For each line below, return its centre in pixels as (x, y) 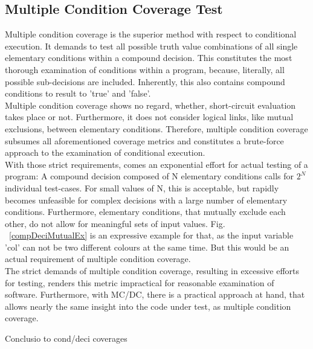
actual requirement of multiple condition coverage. (98, 259)
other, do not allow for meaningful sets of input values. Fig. (115, 223)
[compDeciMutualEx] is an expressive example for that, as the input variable (151, 235)
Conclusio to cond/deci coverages (66, 338)
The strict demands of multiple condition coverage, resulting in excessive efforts (152, 271)
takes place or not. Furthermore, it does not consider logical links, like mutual (149, 117)
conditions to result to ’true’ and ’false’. (78, 93)
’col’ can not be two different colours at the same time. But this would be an (147, 247)
